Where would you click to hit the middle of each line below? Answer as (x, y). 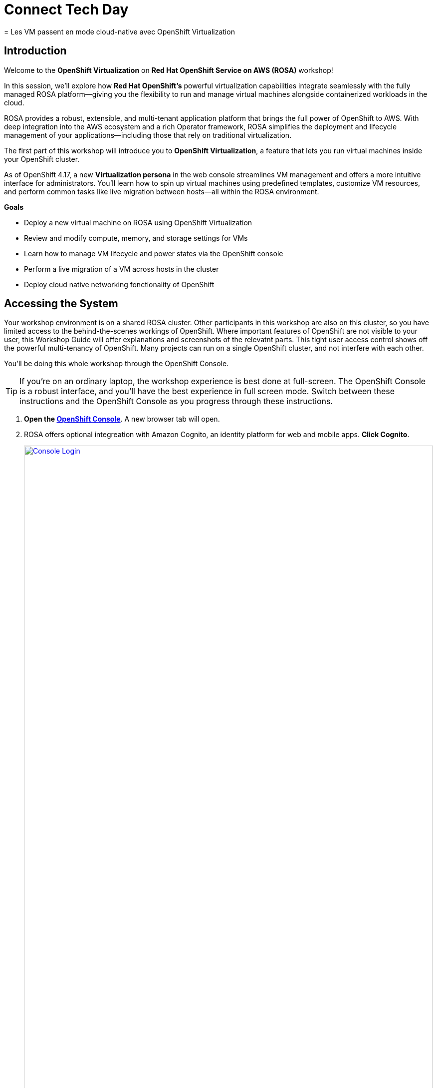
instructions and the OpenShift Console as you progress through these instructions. (176, 401)
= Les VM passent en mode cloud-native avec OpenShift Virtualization (119, 31)
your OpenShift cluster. (42, 159)
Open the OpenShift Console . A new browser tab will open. (122, 419)
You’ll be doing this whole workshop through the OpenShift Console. (116, 364)
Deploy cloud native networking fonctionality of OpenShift (119, 284)
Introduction (35, 51)
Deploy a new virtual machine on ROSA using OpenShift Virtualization (138, 222)
